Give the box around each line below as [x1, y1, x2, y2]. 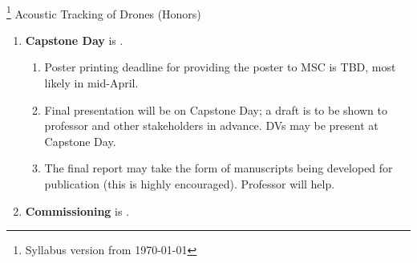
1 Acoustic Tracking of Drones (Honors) [6, 2, 201, 22]
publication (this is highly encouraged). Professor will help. [44, 176, 335, 192]
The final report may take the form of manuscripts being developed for [44, 160, 393, 176]
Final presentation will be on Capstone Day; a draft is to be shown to [44, 101, 387, 118]
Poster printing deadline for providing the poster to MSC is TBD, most [44, 59, 396, 75]
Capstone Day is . [25, 31, 123, 48]
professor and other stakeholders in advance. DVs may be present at [44, 117, 379, 134]
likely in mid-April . [44, 75, 139, 91]
